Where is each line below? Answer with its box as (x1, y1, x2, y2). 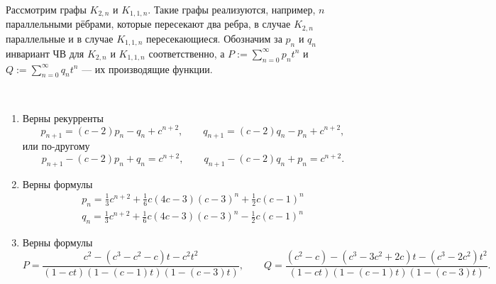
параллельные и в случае (6, 31, 114, 45)
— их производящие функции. (82, 61, 213, 76)
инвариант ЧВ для (6, 45, 84, 60)
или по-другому (22, 138, 90, 153)
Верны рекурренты (22, 110, 104, 125)
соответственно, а (148, 45, 225, 60)
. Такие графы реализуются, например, (148, 2, 316, 16)
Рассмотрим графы (6, 2, 87, 16)
